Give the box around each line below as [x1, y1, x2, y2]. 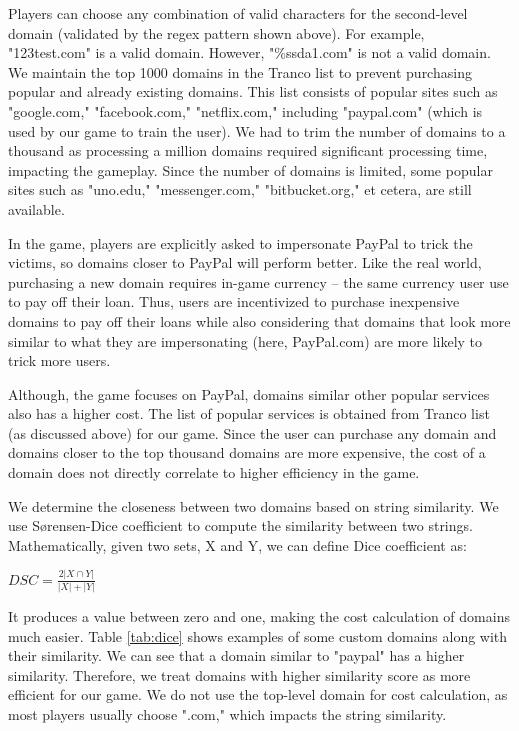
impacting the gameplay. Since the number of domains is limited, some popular [8, 159, 493, 180]
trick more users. [8, 350, 111, 371]
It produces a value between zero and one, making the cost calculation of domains [8, 606, 510, 627]
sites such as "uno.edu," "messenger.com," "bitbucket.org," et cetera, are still [8, 179, 472, 200]
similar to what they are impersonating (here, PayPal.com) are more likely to [8, 330, 483, 351]
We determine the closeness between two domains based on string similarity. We [8, 495, 499, 516]
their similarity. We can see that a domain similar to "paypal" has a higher [8, 645, 465, 666]
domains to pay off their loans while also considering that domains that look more [8, 310, 511, 331]
